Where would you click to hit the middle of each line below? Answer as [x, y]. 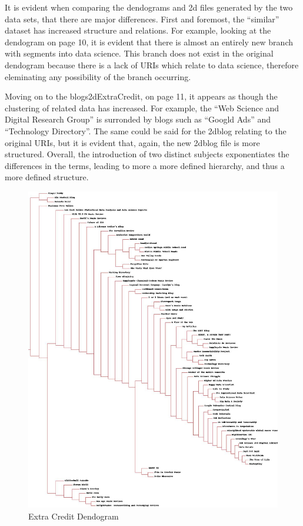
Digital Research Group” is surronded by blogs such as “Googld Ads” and [138, 119]
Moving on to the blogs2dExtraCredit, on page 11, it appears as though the [141, 96]
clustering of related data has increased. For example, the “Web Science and [142, 107]
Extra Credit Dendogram [74, 516]
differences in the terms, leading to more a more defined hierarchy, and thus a [145, 165]
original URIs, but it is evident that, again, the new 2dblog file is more [132, 142]
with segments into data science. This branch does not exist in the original [139, 53]
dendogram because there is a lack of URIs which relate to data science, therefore [152, 64]
